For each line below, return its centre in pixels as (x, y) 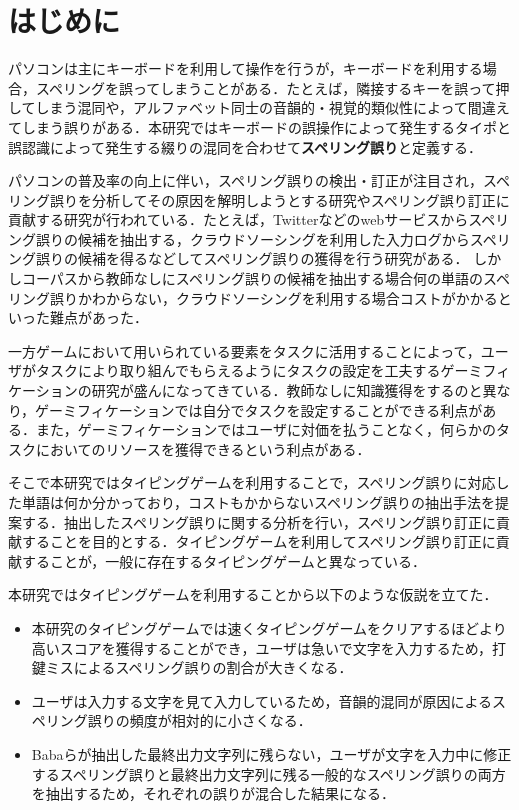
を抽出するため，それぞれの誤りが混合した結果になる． (213, 793)
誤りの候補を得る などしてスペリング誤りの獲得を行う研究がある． (252, 258)
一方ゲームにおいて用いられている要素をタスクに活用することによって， (244, 350)
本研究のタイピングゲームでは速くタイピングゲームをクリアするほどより (269, 627)
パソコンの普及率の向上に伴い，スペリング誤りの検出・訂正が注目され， (246, 180)
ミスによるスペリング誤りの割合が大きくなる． (199, 667)
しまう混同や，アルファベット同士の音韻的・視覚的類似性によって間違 (265, 107)
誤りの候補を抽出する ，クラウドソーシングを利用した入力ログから (252, 238)
